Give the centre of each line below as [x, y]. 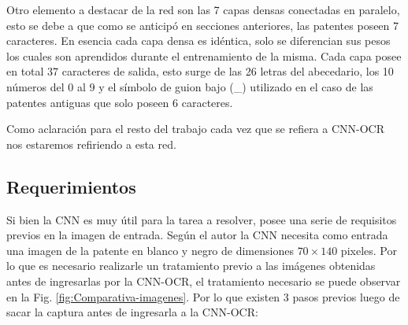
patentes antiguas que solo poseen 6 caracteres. [120, 102]
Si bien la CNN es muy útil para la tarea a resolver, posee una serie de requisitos [202, 219]
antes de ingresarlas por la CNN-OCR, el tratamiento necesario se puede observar [204, 281]
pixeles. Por [369, 250]
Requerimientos [71, 186]
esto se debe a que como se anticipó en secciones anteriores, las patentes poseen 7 [203, 25]
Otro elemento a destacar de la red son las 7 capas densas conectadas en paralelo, [203, 9]
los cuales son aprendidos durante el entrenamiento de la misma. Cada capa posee [204, 55]
